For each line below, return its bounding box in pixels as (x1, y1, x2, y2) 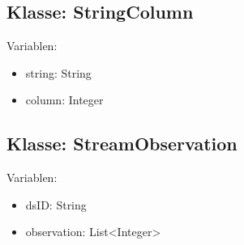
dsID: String (25, 196, 87, 213)
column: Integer (25, 91, 104, 108)
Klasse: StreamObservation (6, 131, 238, 156)
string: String (25, 64, 92, 81)
